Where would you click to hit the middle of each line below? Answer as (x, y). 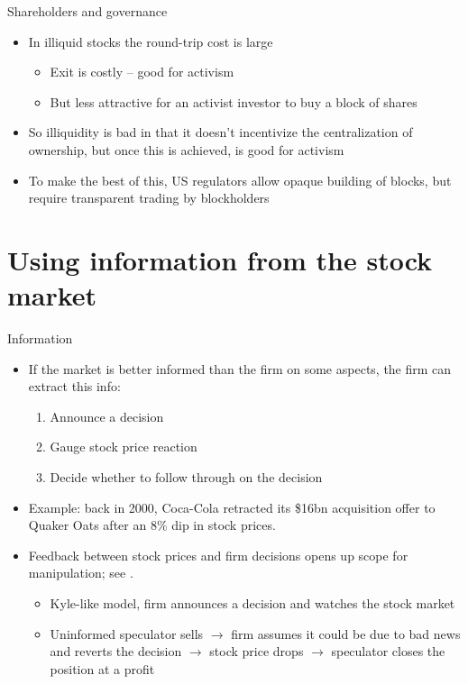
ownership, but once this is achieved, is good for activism (186, 149)
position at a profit (102, 668)
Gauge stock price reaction (124, 447)
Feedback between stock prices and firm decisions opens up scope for (218, 555)
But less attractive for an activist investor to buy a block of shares (234, 101)
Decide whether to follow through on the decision (186, 477)
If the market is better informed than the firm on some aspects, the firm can (240, 368)
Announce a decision (107, 416)
